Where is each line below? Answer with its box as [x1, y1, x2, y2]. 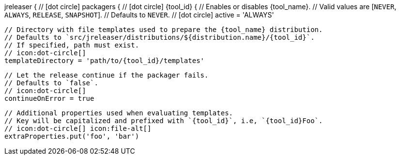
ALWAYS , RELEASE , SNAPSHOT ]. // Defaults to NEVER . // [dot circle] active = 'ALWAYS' [4, 11, 274, 19]
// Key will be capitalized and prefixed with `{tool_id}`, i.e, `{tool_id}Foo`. [4, 117, 323, 125]
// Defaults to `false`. [4, 79, 98, 87]
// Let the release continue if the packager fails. [4, 71, 209, 79]
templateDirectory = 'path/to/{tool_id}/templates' [4, 57, 205, 64]
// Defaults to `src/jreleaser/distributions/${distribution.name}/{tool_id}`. [4, 33, 315, 41]
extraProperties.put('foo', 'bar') [4, 132, 139, 140]
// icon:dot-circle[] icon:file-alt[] [4, 125, 152, 132]
